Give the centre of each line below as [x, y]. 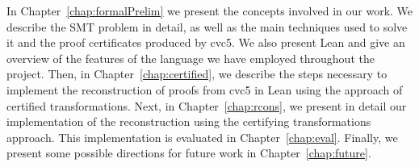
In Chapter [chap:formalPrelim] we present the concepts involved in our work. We [210, 10]
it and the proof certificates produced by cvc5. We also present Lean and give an [206, 42]
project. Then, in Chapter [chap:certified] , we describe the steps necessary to [197, 74]
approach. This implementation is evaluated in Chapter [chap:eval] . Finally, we [202, 137]
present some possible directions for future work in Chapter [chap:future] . [189, 153]
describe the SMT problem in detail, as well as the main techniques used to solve [207, 26]
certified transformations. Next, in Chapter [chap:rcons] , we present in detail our [207, 105]
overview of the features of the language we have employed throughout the [191, 58]
